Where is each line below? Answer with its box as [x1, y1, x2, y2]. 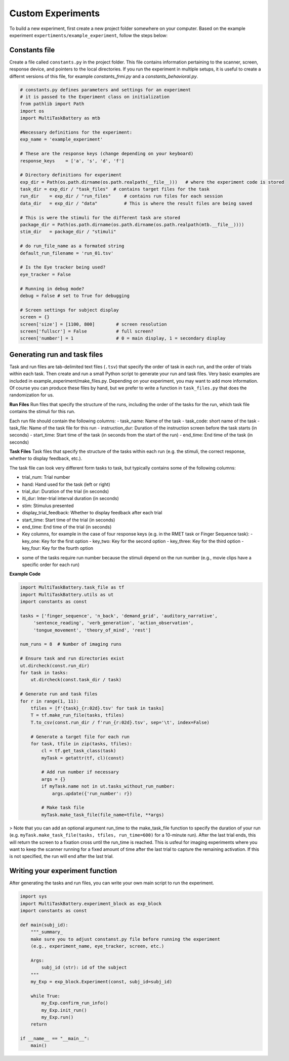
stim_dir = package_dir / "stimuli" [20, 229, 116, 235]
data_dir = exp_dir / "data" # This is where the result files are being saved [20, 201, 253, 206]
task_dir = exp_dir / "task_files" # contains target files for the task [20, 186, 210, 192]
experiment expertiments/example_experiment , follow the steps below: [9, 32, 168, 38]
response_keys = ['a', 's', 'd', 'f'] [20, 158, 125, 163]
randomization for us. [9, 392, 54, 398]
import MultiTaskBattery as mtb [20, 115, 101, 121]
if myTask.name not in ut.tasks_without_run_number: [41, 783, 175, 789]
